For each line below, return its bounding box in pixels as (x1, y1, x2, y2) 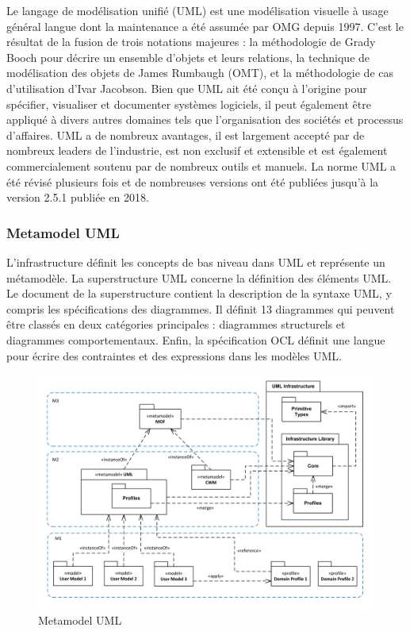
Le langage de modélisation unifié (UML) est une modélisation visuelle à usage (6, 2, 389, 18)
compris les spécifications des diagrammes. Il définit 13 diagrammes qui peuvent (6, 300, 395, 317)
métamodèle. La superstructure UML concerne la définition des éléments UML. (6, 269, 392, 286)
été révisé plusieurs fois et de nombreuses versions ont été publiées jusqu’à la (6, 173, 379, 190)
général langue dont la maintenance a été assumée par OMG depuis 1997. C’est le (6, 17, 404, 34)
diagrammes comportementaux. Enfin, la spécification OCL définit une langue (6, 331, 385, 348)
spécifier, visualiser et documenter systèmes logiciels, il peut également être (6, 95, 371, 112)
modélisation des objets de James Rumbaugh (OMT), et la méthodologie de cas (6, 64, 394, 81)
